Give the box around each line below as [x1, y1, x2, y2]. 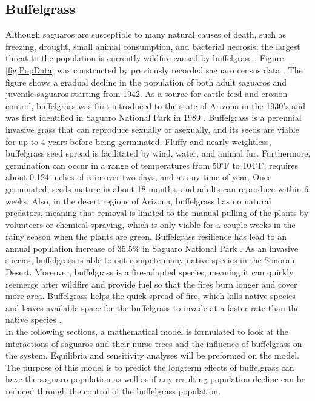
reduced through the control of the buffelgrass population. [5, 385, 221, 397]
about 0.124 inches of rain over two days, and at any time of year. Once [5, 170, 272, 183]
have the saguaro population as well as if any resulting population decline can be [5, 372, 306, 385]
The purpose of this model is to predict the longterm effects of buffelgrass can [5, 360, 294, 373]
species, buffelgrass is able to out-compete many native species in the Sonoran [5, 254, 295, 266]
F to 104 [224, 158, 256, 171]
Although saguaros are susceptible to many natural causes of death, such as [5, 28, 287, 41]
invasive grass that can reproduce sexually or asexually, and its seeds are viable [5, 123, 299, 135]
